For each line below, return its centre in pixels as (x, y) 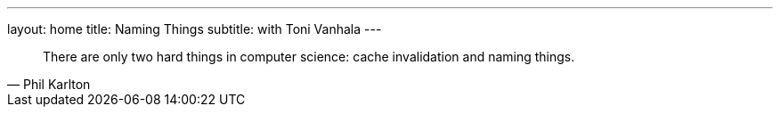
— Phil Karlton (49, 84)
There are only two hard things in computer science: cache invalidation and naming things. (309, 57)
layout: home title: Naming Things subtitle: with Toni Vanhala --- (195, 29)
